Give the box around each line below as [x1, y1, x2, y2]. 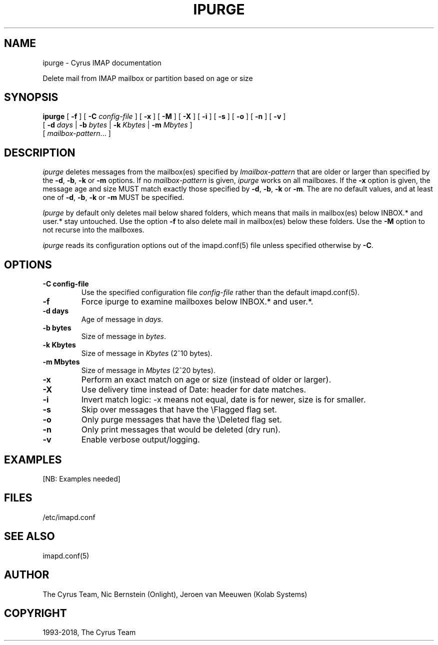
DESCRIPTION [4, 146, 75, 159]
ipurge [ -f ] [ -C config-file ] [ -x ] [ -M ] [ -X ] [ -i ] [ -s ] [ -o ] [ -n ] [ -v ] [42, 112, 286, 121]
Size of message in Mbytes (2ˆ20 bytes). [81, 366, 215, 375]
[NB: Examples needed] [42, 474, 120, 483]
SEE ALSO [4, 530, 55, 543]
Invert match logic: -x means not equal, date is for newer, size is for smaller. [81, 394, 366, 405]
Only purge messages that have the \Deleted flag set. [81, 414, 282, 425]
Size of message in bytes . [81, 332, 166, 341]
